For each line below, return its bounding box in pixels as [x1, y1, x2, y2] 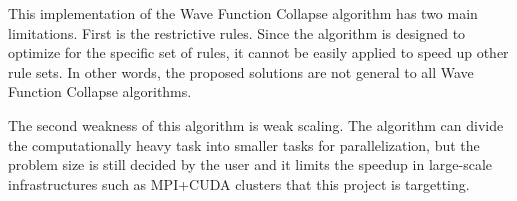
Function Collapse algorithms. [8, 81, 192, 102]
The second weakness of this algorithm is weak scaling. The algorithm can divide [8, 114, 504, 135]
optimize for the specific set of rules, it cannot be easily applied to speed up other [8, 42, 509, 63]
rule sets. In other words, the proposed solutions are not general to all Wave [8, 61, 474, 82]
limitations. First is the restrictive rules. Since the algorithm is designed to [8, 22, 466, 43]
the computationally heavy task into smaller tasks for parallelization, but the [8, 134, 480, 155]
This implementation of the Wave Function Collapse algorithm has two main [8, 3, 478, 23]
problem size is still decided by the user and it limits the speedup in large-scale [8, 154, 493, 175]
